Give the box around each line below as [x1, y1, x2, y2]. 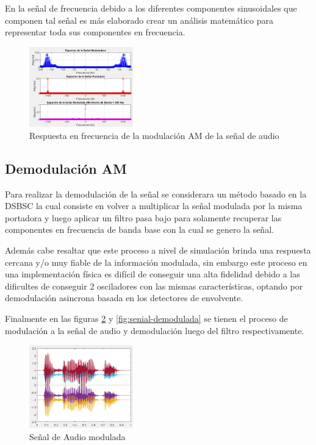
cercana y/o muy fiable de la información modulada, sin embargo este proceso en [5, 255, 307, 268]
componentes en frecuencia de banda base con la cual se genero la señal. [5, 223, 274, 236]
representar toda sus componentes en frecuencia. [5, 26, 185, 38]
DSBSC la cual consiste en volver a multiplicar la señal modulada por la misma [5, 199, 303, 212]
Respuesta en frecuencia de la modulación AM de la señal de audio [29, 129, 279, 141]
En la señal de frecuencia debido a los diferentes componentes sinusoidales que [5, 2, 297, 14]
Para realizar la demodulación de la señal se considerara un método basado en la [5, 187, 307, 200]
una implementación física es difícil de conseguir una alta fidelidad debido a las [5, 268, 300, 280]
